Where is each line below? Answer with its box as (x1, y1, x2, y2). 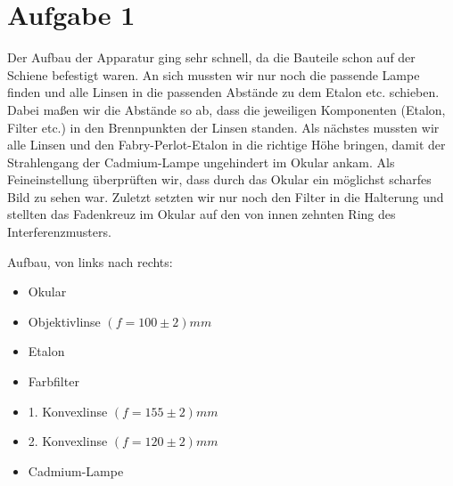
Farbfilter (28, 372, 79, 391)
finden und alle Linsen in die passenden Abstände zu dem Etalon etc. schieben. (7, 83, 440, 101)
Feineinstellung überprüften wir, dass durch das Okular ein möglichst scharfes (7, 170, 432, 189)
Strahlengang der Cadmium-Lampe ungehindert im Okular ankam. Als (7, 152, 395, 171)
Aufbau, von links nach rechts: (7, 252, 173, 271)
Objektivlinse (28, 312, 101, 330)
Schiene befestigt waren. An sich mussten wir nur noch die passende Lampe (7, 65, 420, 84)
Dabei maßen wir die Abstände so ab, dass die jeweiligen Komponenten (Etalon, (7, 100, 446, 118)
